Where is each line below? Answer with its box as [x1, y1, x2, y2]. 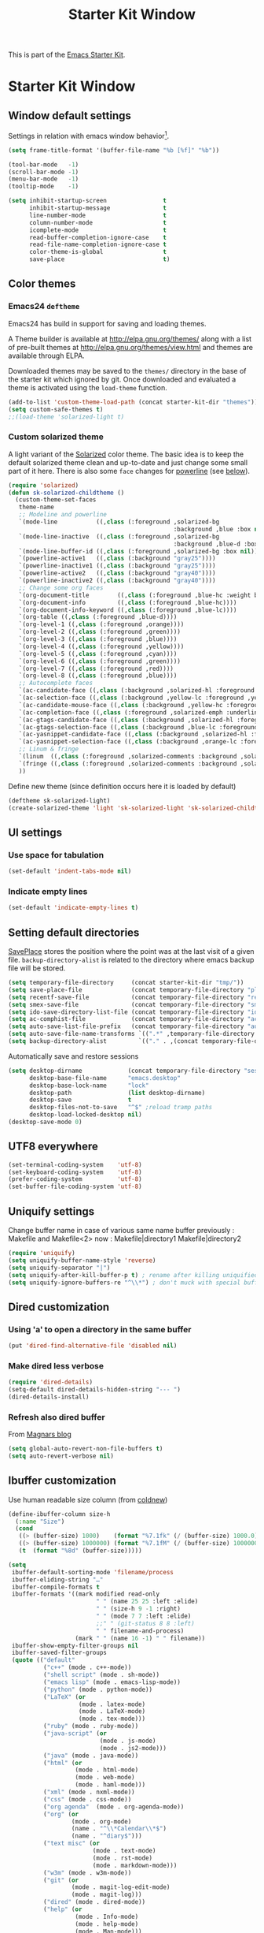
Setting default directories [8, 926, 140, 939]
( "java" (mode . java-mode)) [42, 1752, 139, 1760]
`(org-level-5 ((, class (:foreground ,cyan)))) [18, 650, 178, 657]
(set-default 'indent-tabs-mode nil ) [8, 867, 132, 876]
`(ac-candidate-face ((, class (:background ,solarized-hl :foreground [18, 687, 255, 695]
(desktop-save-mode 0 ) [8, 1118, 82, 1126]
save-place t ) [28, 255, 170, 263]
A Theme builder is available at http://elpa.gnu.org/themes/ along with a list [8, 333, 252, 344]
